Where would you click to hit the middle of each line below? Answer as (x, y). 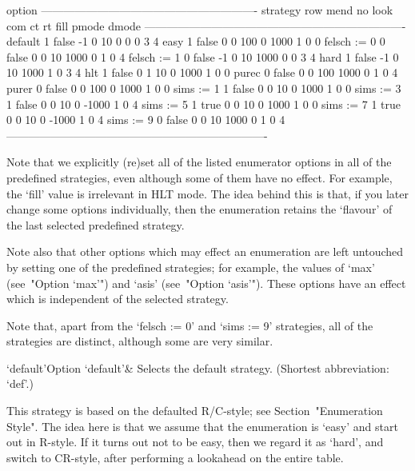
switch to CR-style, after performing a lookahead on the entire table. (175, 457)
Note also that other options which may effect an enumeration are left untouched (205, 251)
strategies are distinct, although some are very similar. (140, 341)
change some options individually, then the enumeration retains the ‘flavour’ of (200, 209)
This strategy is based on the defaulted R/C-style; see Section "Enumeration (195, 411)
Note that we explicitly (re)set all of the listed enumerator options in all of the (199, 162)
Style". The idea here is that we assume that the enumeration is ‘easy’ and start (202, 426)
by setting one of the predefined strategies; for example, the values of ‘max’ (191, 267)
